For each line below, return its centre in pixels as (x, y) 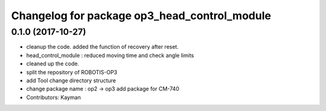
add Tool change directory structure (71, 80)
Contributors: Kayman (53, 97)
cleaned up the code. (53, 64)
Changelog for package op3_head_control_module (141, 16)
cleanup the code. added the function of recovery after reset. (103, 47)
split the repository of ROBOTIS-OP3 (72, 72)
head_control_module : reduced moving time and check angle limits (110, 55)
